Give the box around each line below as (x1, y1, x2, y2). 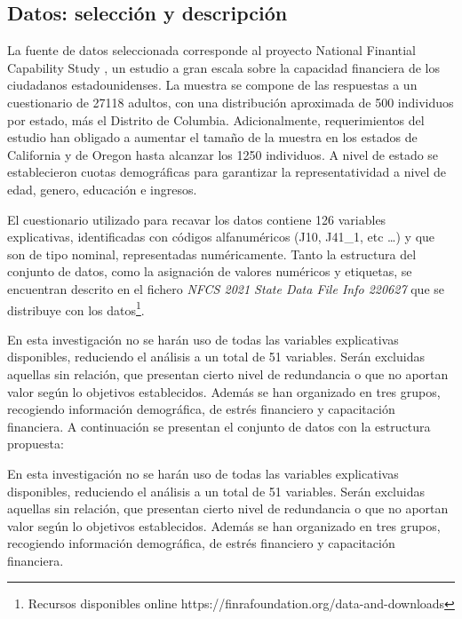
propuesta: (7, 434, 64, 453)
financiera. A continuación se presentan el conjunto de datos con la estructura (7, 417, 431, 435)
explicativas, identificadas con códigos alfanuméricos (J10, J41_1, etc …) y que (7, 227, 435, 246)
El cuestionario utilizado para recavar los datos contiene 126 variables (7, 210, 386, 228)
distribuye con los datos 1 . (7, 298, 145, 319)
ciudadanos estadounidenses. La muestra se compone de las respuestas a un (7, 75, 418, 94)
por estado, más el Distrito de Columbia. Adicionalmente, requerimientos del (7, 110, 425, 129)
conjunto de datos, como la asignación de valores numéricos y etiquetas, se (7, 262, 412, 281)
